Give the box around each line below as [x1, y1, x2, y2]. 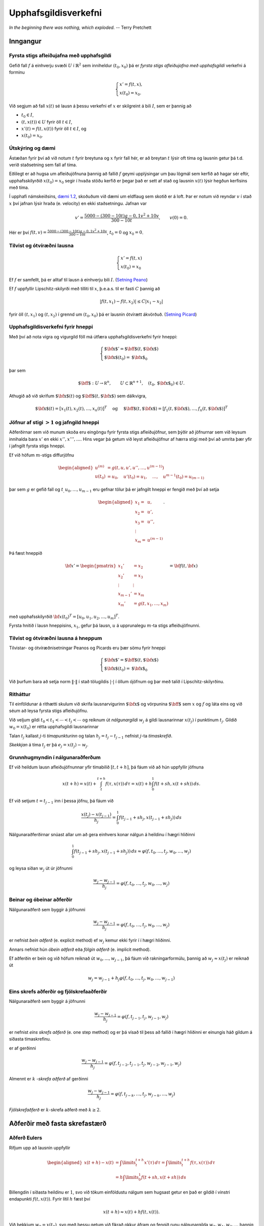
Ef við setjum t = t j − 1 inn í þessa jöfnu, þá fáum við [9, 798, 114, 805]
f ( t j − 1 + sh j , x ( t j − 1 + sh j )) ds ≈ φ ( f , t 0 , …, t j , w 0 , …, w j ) [74, 848, 191, 855]
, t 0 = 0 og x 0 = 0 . [107, 230, 144, 236]
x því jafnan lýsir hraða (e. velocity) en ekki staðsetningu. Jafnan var [9, 200, 147, 206]
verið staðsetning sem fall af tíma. [9, 162, 77, 168]
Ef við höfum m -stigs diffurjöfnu [9, 452, 74, 458]
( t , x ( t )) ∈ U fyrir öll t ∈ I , [21, 119, 73, 125]
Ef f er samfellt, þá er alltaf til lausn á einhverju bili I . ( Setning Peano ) [9, 277, 148, 282]
